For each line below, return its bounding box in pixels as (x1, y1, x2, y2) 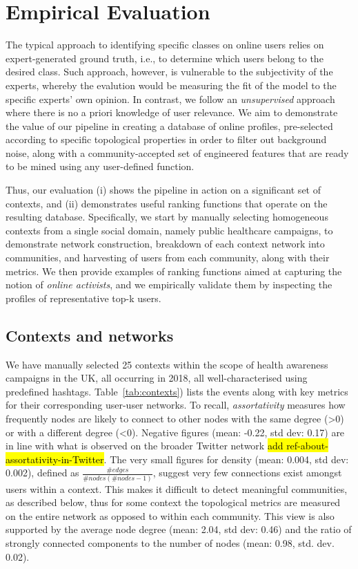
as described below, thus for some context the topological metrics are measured (6, 495, 341, 510)
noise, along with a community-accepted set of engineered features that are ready (6, 145, 349, 160)
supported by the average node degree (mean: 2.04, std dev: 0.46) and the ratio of (6, 522, 352, 537)
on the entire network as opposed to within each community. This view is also (6, 508, 335, 523)
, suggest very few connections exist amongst (152, 465, 342, 480)
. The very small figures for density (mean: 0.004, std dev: (103, 451, 349, 466)
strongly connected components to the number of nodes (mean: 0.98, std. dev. (6, 536, 335, 550)
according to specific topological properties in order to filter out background (6, 132, 327, 147)
